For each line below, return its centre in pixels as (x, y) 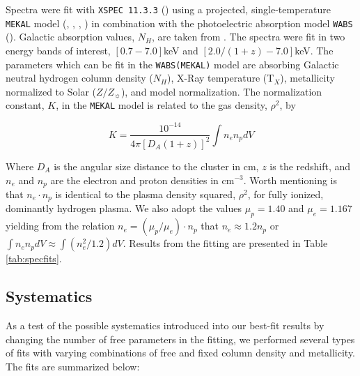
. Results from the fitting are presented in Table (225, 243)
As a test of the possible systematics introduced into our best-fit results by (165, 325)
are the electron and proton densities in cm (142, 180)
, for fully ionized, (285, 194)
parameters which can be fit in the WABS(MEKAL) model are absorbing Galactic (172, 64)
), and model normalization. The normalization (221, 91)
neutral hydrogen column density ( (79, 78)
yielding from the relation (60, 226)
